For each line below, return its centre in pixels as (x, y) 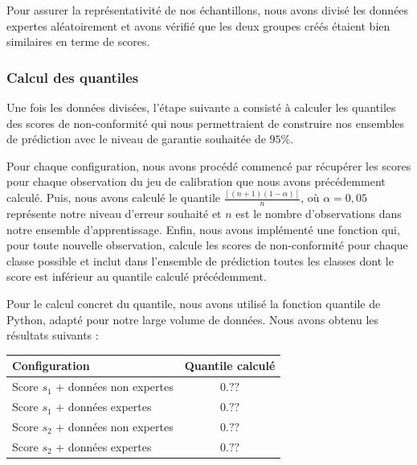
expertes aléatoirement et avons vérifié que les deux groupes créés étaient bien (198, 25)
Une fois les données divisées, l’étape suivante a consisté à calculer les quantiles (201, 107)
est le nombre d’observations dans (319, 214)
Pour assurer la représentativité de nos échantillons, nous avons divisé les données (208, 10)
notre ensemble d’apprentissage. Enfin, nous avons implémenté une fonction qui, (203, 229)
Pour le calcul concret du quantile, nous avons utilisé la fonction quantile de (194, 304)
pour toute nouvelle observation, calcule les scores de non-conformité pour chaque (207, 245)
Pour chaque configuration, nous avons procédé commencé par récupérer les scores (209, 165)
